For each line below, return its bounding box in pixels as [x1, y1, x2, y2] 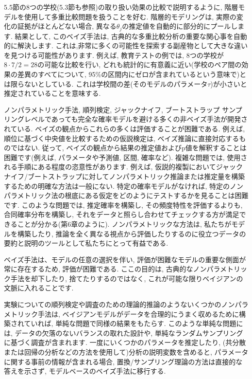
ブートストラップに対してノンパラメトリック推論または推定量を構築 [27, 171, 245, 181]
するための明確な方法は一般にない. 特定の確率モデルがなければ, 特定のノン [4, 180, 244, 191]
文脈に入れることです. [4, 283, 74, 293]
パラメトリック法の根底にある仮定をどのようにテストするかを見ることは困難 [4, 190, 249, 200]
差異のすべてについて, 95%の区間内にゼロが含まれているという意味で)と [17, 69, 247, 79]
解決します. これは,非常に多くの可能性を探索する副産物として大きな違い [17, 40, 248, 51]
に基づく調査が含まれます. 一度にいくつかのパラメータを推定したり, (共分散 [4, 337, 246, 347]
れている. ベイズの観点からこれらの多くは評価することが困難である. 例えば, [4, 123, 245, 133]
